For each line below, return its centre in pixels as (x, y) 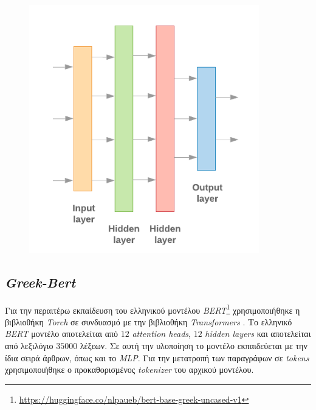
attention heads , (161, 334)
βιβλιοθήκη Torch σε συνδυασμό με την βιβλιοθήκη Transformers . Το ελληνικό (149, 321)
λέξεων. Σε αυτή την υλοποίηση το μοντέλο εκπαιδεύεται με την (194, 345)
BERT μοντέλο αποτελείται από (62, 334)
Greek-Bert (40, 282)
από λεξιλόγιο (29, 345)
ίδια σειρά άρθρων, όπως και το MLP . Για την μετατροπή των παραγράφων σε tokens (157, 357)
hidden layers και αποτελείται (258, 334)
